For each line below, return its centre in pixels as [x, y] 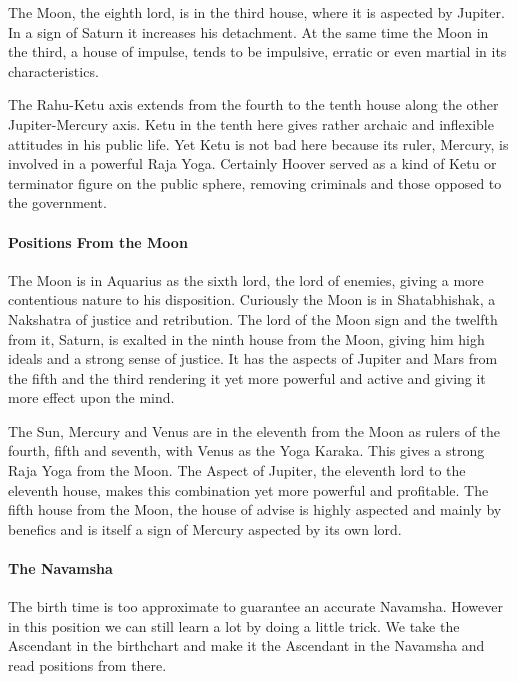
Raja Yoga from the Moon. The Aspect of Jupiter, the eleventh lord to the [237, 470]
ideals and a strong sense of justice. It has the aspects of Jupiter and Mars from [253, 358]
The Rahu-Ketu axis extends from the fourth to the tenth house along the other [253, 104]
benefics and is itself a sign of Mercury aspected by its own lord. [205, 528]
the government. [57, 202]
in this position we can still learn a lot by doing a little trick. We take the [234, 625]
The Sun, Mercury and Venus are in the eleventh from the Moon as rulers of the [254, 430]
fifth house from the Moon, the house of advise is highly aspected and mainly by [255, 509]
